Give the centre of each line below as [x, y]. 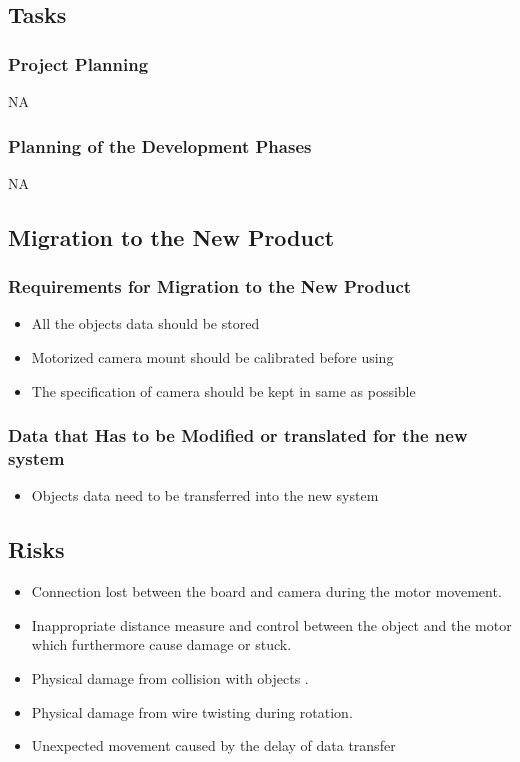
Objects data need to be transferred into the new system [205, 495]
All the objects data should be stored [145, 323]
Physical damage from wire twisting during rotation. [192, 711]
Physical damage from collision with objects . [170, 677]
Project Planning [78, 63]
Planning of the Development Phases [160, 145]
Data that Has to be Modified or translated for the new [238, 435]
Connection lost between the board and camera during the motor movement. [266, 591]
